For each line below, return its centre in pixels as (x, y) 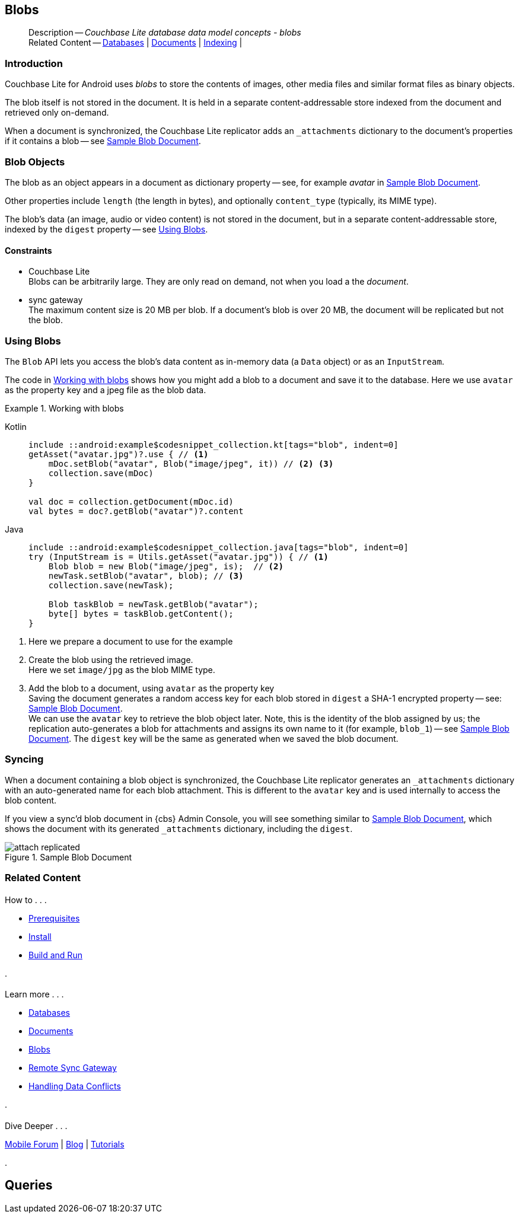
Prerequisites (54, 918)
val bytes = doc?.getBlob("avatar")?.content (136, 511)
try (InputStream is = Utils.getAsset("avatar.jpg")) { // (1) (179, 557)
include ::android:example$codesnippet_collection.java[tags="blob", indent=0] (219, 547)
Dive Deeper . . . (36, 1125)
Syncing (24, 759)
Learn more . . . (34, 994)
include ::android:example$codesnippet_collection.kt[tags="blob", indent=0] (214, 444)
